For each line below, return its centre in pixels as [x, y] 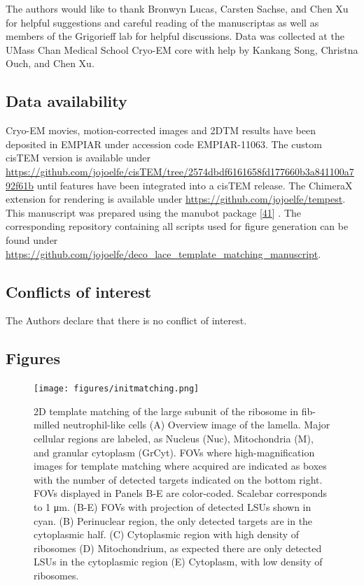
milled [47, 425]
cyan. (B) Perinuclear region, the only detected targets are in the [173, 520]
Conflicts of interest [79, 291]
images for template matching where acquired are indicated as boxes [180, 466]
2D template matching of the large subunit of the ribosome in [166, 411]
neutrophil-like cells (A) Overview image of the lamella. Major [196, 425]
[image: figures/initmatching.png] [117, 389]
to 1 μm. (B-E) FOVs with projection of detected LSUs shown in [173, 506]
